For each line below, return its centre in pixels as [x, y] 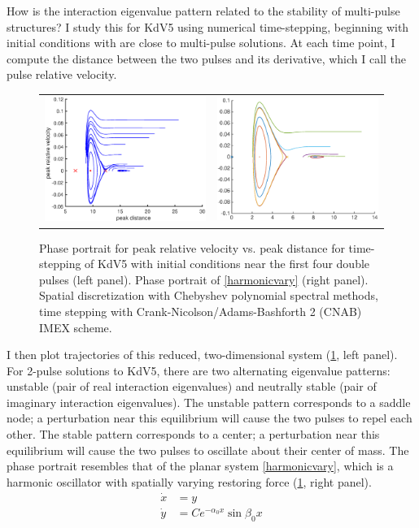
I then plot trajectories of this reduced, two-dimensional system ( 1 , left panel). [202, 355]
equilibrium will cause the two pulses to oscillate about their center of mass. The [208, 450]
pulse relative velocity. [62, 74]
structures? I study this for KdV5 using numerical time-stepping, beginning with [208, 26]
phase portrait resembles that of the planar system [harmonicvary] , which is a [200, 466]
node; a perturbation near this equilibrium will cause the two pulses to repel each [209, 418]
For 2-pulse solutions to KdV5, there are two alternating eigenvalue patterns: [199, 370]
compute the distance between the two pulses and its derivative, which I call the [207, 58]
